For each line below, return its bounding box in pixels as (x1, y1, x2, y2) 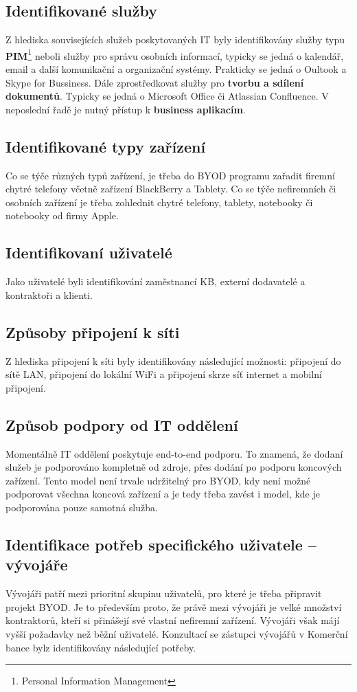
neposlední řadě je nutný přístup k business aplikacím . (5, 102, 246, 116)
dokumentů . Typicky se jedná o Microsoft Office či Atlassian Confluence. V (5, 89, 329, 103)
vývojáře (5, 554, 68, 575)
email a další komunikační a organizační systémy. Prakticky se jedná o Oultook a (5, 62, 347, 76)
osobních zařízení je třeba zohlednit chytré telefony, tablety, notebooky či (5, 194, 313, 209)
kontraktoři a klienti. (5, 287, 93, 302)
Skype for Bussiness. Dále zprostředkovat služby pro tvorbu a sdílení (5, 75, 304, 89)
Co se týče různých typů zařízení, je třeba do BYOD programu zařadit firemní (5, 168, 335, 182)
